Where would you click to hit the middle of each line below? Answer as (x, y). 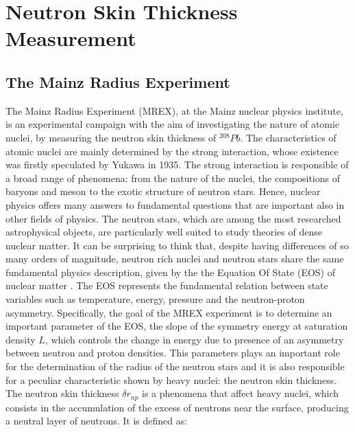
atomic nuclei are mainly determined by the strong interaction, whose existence (172, 151)
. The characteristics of (288, 137)
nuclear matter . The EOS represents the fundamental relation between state (167, 285)
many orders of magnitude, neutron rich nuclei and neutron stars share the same (175, 259)
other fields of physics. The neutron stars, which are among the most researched (173, 218)
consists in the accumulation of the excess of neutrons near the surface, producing (177, 407)
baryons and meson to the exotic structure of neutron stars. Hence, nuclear (163, 191)
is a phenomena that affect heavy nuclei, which (241, 393)
